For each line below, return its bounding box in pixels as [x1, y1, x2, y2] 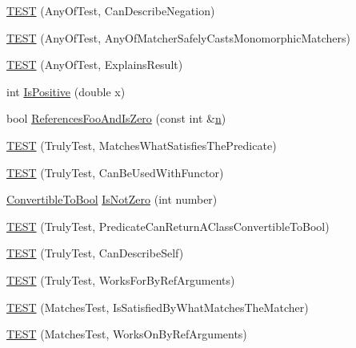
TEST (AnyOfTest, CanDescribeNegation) [6, 2, 215, 18]
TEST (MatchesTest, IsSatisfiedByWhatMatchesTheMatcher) [6, 298, 309, 315]
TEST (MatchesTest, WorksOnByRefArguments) [6, 326, 247, 342]
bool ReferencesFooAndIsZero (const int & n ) [6, 110, 226, 127]
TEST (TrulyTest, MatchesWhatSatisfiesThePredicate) [6, 136, 277, 153]
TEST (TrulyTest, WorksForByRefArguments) [6, 271, 235, 288]
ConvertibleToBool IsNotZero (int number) [6, 191, 218, 208]
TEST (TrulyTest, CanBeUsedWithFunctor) [6, 164, 224, 180]
